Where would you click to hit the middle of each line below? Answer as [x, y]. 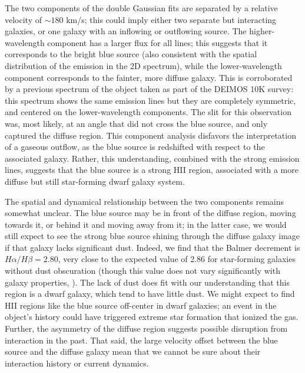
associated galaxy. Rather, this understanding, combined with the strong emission [152, 158]
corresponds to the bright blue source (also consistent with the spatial [131, 54]
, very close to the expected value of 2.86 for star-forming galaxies [177, 259]
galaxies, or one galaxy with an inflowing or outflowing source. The [126, 31]
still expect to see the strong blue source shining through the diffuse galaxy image [152, 236]
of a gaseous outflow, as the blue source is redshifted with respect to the [135, 147]
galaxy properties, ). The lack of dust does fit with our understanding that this [147, 282]
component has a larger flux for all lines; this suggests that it [158, 42]
